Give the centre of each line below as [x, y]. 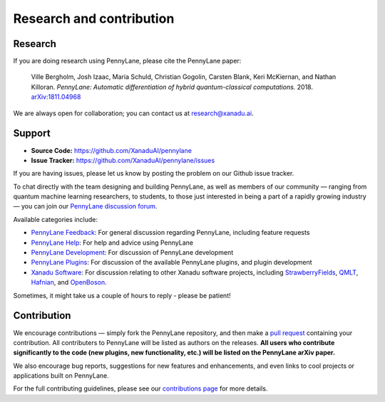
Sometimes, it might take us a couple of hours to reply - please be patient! [122, 295]
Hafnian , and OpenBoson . [69, 282]
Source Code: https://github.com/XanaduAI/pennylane [112, 150]
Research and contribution [94, 18]
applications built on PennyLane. [61, 376]
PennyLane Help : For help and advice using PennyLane [112, 243]
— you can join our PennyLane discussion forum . [85, 206]
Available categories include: [56, 219]
